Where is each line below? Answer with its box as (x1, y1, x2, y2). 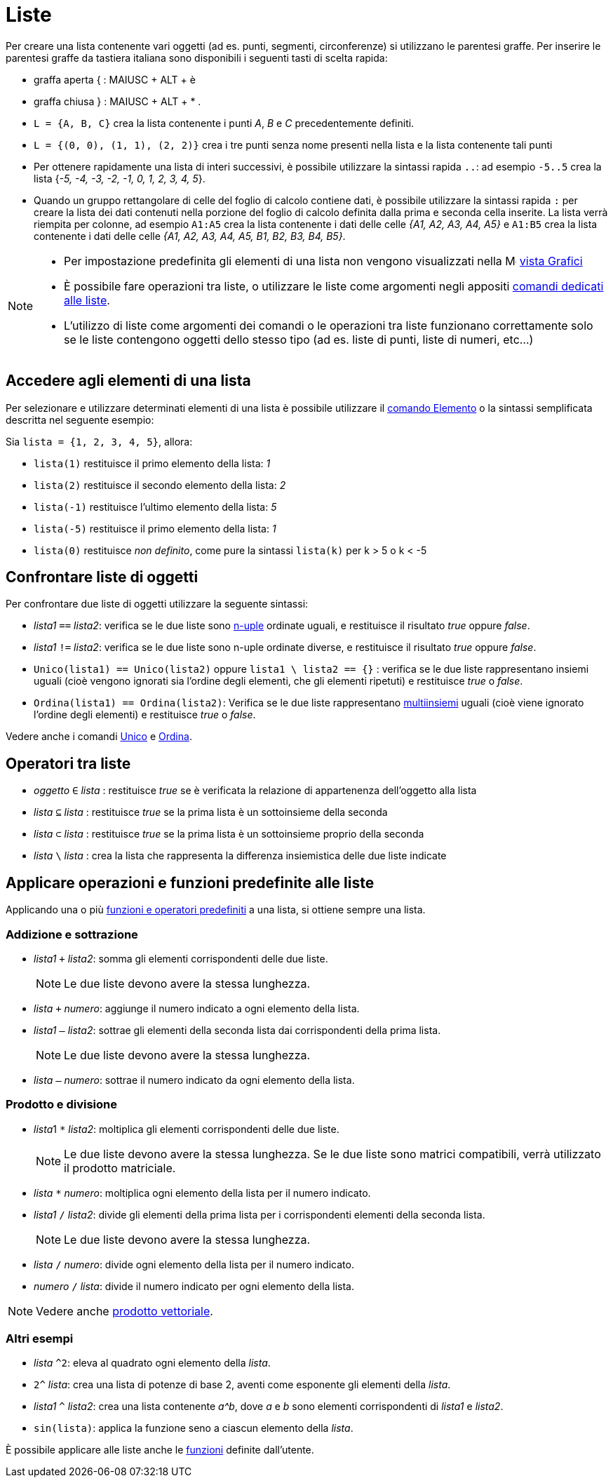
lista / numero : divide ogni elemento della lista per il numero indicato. (34, 1258, 354, 1270)
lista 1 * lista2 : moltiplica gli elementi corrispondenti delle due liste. (34, 1122, 339, 1135)
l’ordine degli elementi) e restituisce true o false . (34, 709, 256, 721)
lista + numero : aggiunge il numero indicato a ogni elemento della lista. (34, 1002, 360, 1014)
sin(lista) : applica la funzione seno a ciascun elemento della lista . (34, 1422, 353, 1435)
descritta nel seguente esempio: (6, 413, 154, 426)
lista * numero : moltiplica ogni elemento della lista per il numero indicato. (34, 1186, 371, 1199)
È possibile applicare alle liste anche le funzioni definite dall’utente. (6, 1444, 314, 1456)
